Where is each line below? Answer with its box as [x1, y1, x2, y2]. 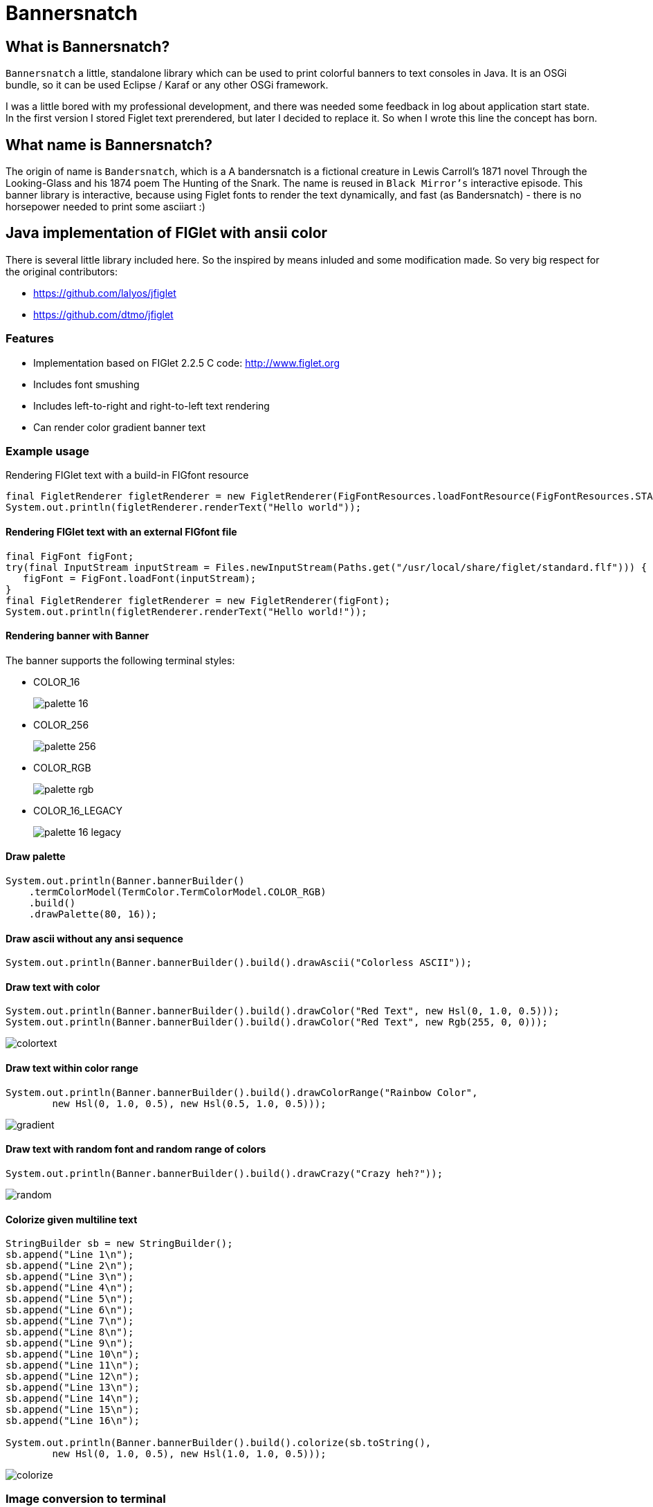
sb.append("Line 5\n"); [6, 1293, 134, 1305]
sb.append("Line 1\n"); [6, 1249, 134, 1261]
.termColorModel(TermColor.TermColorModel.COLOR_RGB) [28, 886, 326, 898]
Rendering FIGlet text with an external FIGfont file [6, 525, 237, 538]
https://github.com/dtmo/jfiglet [33, 308, 174, 320]
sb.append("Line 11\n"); [6, 1360, 140, 1371]
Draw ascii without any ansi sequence [6, 932, 183, 944]
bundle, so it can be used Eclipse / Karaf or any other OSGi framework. [6, 79, 329, 91]
